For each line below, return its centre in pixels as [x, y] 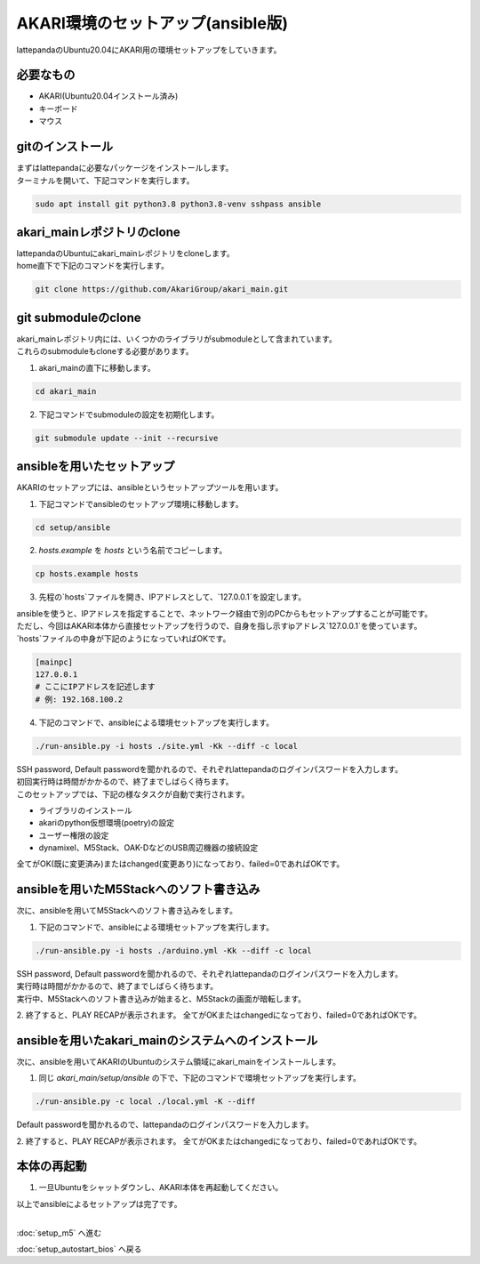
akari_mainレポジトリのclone [99, 232]
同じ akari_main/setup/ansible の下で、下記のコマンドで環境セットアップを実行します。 [200, 1078]
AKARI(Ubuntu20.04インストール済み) [108, 96]
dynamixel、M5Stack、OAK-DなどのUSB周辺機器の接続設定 [148, 848]
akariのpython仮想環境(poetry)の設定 [107, 823]
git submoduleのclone [79, 317]
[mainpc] [54, 662]
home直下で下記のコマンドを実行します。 [92, 266]
